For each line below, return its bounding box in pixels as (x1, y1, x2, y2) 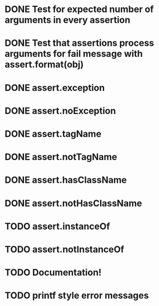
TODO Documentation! (5, 267, 102, 278)
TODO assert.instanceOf (5, 221, 110, 232)
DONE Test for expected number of (5, 4, 154, 15)
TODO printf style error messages (5, 290, 149, 301)
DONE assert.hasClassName (5, 174, 127, 186)
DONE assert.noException (5, 105, 116, 117)
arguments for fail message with (5, 48, 143, 60)
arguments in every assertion (5, 14, 130, 26)
